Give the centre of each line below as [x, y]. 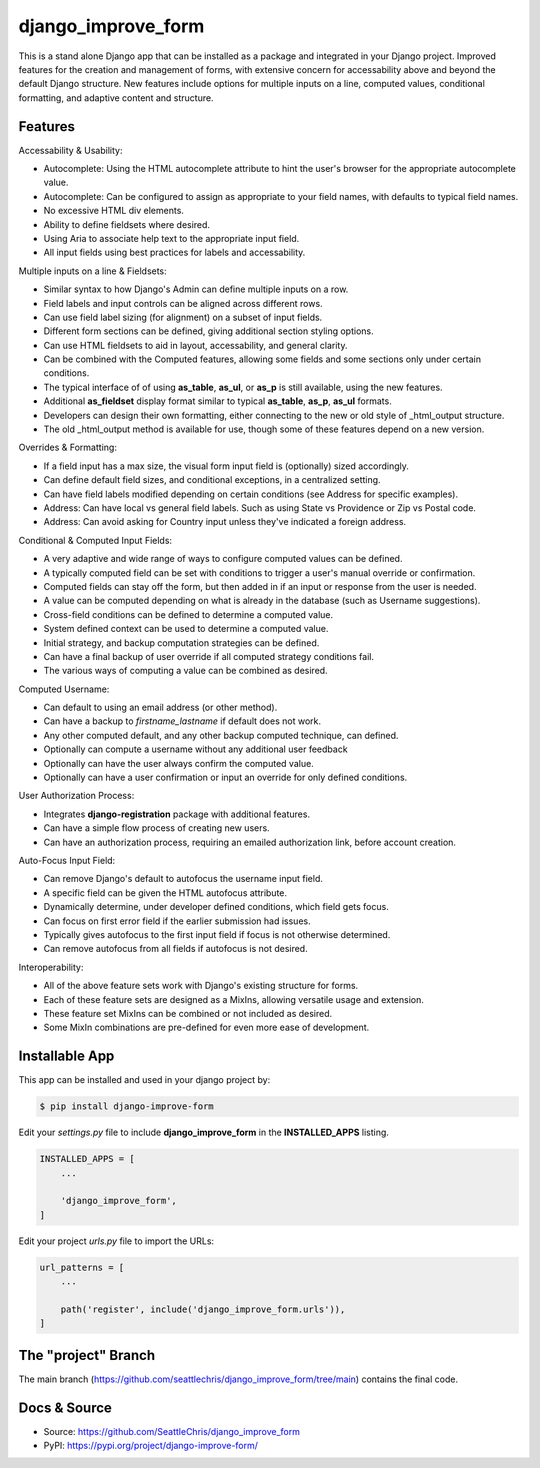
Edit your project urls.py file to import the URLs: [116, 1241]
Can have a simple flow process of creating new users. [156, 828]
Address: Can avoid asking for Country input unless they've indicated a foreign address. [225, 522]
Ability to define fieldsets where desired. [126, 224]
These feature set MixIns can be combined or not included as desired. [188, 1013]
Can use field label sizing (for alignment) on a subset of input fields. [183, 317]
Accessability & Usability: [70, 150]
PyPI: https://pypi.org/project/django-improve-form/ [151, 1446]
